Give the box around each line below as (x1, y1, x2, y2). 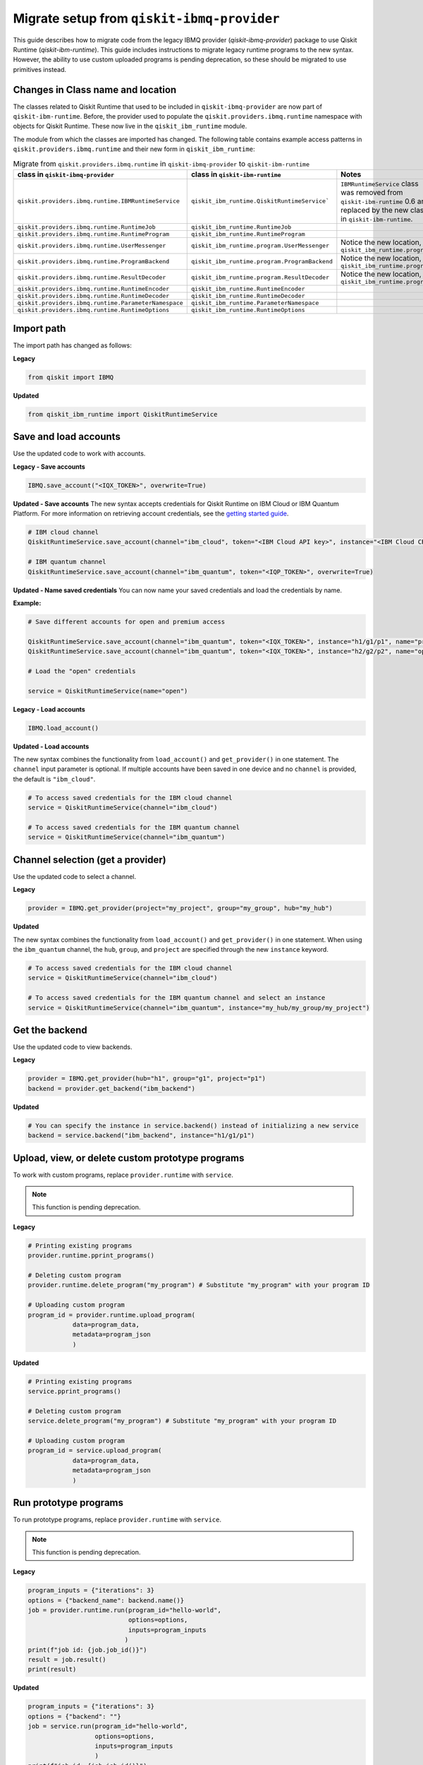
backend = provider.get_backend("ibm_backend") (27, 1084, 195, 1092)
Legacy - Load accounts (13, 705, 86, 713)
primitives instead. (13, 65, 67, 73)
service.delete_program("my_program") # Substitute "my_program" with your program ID (27, 1417, 337, 1425)
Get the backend (13, 1024, 87, 1036)
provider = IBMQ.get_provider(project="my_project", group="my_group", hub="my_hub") (27, 904, 333, 912)
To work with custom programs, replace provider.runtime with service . (13, 1171, 234, 1179)
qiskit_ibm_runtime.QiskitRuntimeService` (190, 198, 329, 205)
